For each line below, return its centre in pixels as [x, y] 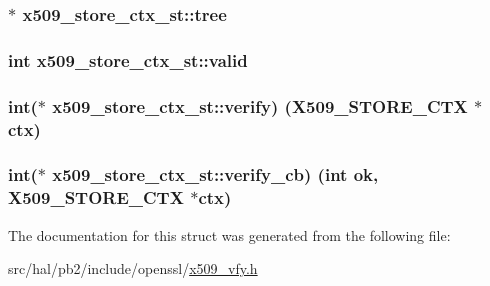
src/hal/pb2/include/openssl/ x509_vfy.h [133, 268]
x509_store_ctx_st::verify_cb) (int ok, [215, 174]
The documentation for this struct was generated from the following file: [229, 234]
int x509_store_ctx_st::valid [128, 59]
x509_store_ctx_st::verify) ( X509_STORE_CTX [260, 105]
